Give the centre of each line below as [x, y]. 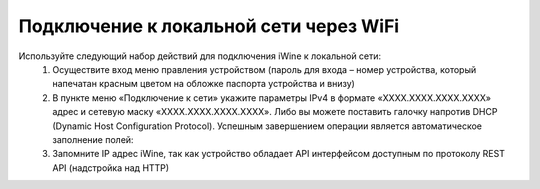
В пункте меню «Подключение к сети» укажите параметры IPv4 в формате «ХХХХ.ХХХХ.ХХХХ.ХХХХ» [272, 97]
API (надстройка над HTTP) [111, 167]
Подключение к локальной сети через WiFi [209, 26]
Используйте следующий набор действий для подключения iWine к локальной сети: [200, 56]
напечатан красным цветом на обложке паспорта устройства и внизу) [203, 84]
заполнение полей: [93, 139]
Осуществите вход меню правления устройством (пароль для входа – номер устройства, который [264, 69]
